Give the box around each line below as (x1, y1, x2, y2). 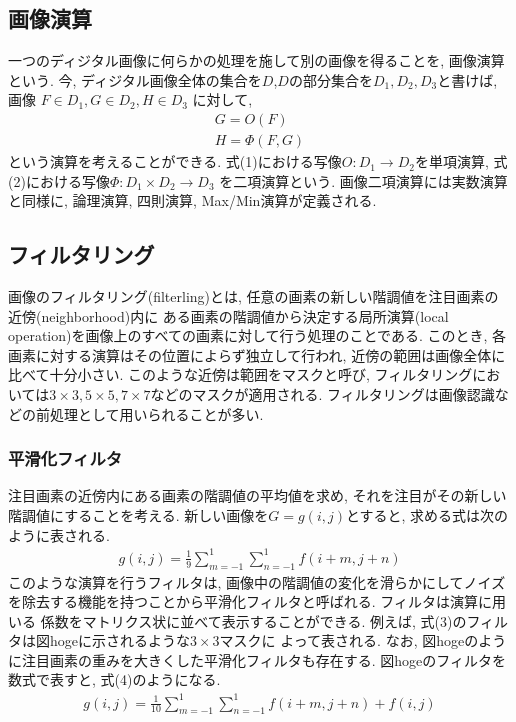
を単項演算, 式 (414, 151, 508, 172)
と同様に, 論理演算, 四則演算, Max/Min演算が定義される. (8, 190, 377, 211)
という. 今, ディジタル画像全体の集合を (8, 69, 262, 90)
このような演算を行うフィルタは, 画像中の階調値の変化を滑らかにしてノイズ (8, 571, 506, 592)
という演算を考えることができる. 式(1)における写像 (8, 151, 342, 172)
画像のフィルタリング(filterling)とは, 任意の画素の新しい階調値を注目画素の (8, 286, 499, 307)
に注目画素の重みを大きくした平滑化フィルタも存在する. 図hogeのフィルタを (8, 649, 506, 670)
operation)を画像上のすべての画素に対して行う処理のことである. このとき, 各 (8, 325, 507, 346)
